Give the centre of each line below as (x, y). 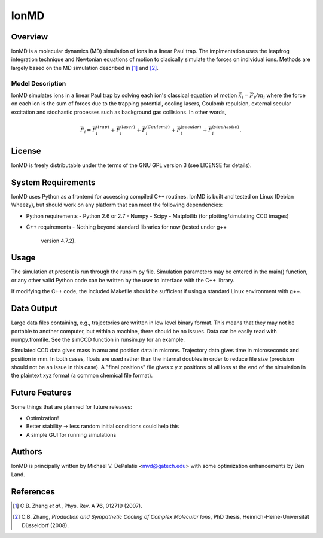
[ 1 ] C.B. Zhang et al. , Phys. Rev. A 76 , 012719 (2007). (78, 506)
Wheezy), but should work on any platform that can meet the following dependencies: (117, 205)
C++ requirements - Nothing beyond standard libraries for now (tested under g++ (127, 227)
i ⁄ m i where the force (280, 96)
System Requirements (53, 182)
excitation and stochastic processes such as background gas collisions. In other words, (119, 112)
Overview (30, 37)
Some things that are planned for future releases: (72, 407)
